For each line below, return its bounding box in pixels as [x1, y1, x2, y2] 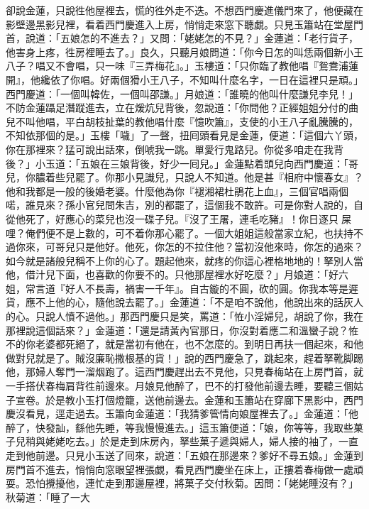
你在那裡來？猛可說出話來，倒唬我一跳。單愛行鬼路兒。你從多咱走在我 [6, 141, 334, 156]
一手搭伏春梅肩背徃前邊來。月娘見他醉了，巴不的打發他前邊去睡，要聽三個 [6, 378, 353, 393]
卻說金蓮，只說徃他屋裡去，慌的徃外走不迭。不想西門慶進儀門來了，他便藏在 [6, 3, 363, 17]
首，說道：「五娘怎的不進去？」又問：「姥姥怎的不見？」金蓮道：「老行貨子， [6, 31, 358, 45]
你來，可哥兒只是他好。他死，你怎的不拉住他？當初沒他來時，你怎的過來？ [15, 239, 363, 254]
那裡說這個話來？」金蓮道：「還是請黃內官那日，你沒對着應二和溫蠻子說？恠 [6, 322, 358, 337]
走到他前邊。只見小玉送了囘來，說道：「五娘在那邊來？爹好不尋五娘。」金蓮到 [6, 448, 363, 462]
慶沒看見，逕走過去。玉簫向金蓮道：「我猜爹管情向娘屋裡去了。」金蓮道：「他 [6, 406, 358, 421]
